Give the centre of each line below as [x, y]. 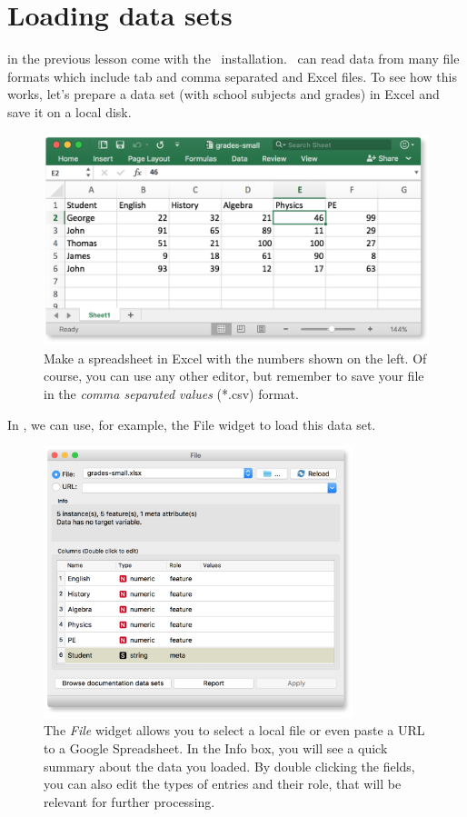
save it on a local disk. [70, 111]
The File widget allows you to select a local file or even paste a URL [234, 730]
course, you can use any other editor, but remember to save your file [234, 376]
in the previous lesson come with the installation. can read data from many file [233, 59]
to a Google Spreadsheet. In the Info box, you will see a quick [216, 747]
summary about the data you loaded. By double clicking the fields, [229, 766]
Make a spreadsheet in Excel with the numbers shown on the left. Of [235, 358]
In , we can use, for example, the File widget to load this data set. [192, 424]
